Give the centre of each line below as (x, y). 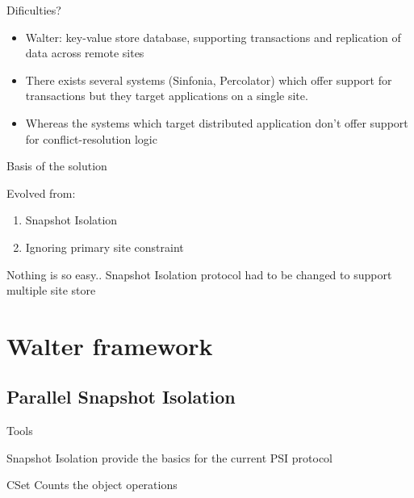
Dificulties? (34, 10)
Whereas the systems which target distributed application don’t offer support (217, 122)
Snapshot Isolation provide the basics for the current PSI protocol (170, 457)
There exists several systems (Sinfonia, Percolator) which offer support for (209, 80)
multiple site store (51, 290)
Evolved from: (41, 193)
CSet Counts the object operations (92, 485)
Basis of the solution (57, 166)
